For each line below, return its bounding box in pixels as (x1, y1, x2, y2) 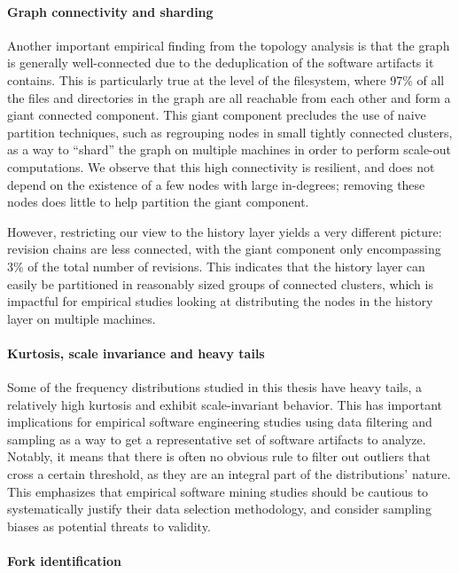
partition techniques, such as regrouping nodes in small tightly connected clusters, (7, 122, 453, 141)
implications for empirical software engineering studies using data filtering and (7, 412, 432, 431)
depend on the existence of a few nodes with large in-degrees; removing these (7, 175, 425, 193)
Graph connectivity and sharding (7, 2, 214, 20)
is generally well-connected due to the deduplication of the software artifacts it (7, 53, 434, 72)
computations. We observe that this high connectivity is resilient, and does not (7, 157, 435, 176)
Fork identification (7, 552, 121, 570)
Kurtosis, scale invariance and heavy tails (7, 343, 265, 362)
